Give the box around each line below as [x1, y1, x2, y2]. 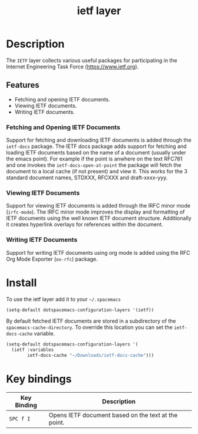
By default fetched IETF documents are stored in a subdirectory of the [6, 317, 176, 325]
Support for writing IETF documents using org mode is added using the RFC [6, 249, 190, 256]
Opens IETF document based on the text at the [48, 411, 178, 419]
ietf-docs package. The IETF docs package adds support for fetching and [6, 143, 187, 150]
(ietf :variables [11, 347, 54, 353]
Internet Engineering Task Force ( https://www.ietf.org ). [6, 63, 139, 70]
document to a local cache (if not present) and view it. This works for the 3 [6, 168, 187, 175]
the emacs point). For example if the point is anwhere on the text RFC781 [6, 155, 183, 163]
